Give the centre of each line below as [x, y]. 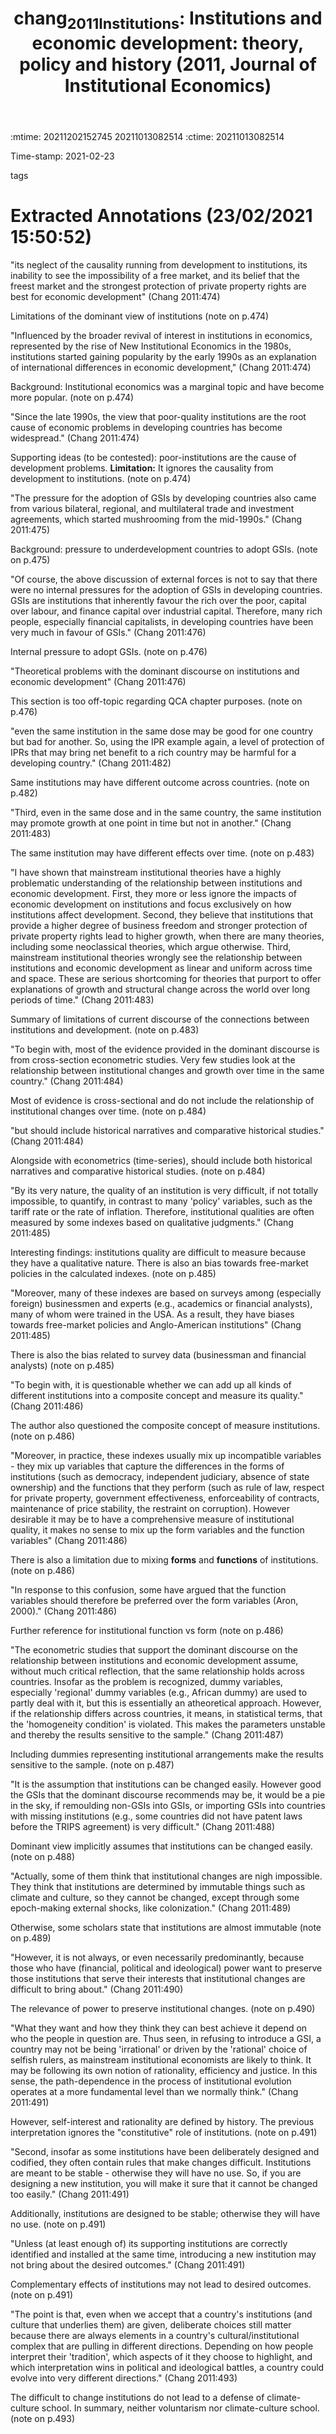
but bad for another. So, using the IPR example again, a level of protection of [167, 741]
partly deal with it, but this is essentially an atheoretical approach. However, [166, 1703]
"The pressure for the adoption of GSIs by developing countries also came [163, 498]
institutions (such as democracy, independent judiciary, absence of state [160, 1476]
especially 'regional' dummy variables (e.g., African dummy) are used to [159, 1692]
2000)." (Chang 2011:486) [64, 1611]
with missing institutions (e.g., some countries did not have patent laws [156, 1816]
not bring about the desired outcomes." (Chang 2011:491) [128, 2264]
